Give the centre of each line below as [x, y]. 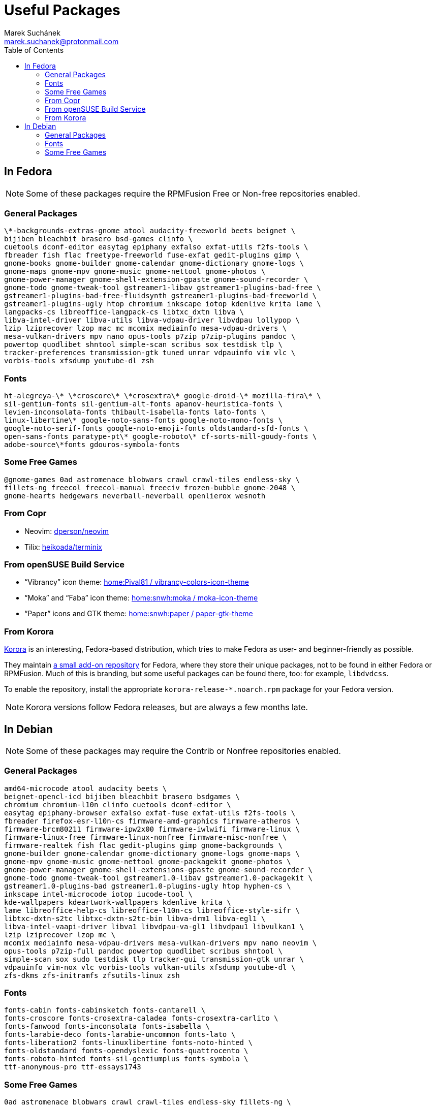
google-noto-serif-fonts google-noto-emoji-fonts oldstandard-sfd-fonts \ [156, 429]
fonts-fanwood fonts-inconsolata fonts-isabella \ [107, 1026]
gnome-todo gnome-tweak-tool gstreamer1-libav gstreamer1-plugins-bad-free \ [163, 288]
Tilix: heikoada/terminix [63, 547]
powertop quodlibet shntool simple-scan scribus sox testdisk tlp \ [143, 345]
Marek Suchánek [32, 33]
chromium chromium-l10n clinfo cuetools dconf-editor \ [118, 804]
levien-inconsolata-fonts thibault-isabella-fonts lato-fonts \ [135, 412]
